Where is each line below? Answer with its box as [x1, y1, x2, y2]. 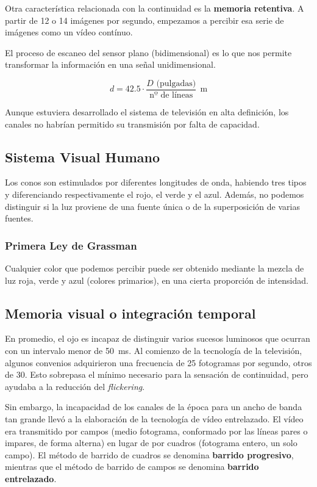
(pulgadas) [156, 79, 196, 88]
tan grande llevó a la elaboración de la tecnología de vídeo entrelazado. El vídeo [5, 412, 304, 425]
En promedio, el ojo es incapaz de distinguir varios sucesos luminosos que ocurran [5, 332, 310, 345]
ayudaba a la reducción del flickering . [5, 380, 145, 392]
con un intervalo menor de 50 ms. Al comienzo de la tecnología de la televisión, [5, 344, 302, 356]
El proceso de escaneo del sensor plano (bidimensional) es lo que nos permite [5, 46, 292, 59]
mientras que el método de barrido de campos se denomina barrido [5, 460, 259, 473]
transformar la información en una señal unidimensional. [5, 58, 216, 71]
